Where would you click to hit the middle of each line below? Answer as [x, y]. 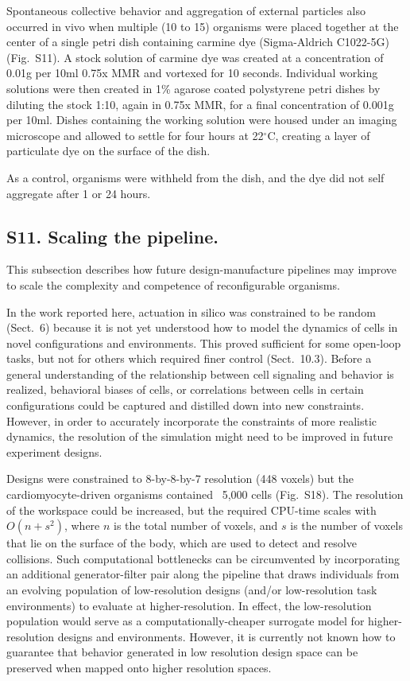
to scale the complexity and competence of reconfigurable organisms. [173, 284]
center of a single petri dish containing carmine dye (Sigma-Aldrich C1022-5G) [198, 42]
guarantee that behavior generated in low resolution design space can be [182, 652]
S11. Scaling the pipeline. [112, 236]
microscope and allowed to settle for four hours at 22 [135, 135]
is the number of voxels [347, 525]
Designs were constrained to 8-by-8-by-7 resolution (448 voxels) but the [180, 479]
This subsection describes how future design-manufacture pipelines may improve [202, 269]
